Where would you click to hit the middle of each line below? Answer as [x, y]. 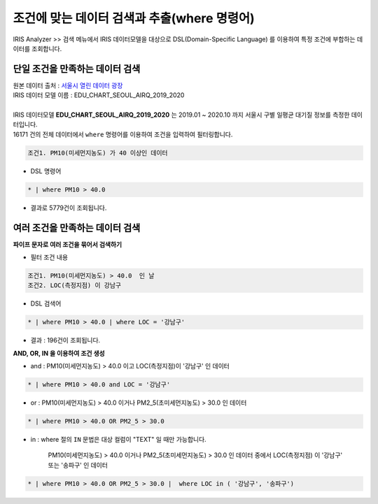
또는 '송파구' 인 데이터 [78, 465]
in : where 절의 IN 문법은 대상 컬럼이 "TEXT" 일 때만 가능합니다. [118, 440]
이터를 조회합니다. [37, 48]
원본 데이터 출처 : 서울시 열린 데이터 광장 [68, 85]
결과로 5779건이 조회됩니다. [69, 208]
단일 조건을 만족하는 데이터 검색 [77, 69]
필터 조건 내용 [49, 257]
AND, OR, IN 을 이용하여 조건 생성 [59, 353]
